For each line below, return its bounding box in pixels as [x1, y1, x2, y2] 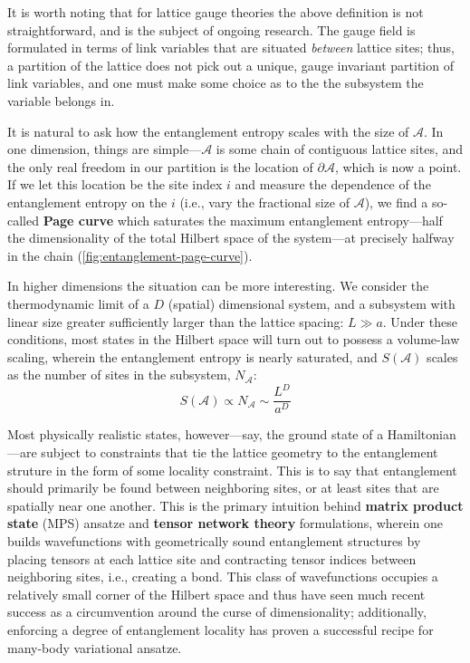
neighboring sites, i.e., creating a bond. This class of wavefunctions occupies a [7, 567, 438, 586]
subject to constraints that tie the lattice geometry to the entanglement [41, 443, 438, 462]
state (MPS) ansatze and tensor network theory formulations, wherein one [7, 514, 443, 533]
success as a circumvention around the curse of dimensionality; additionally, [7, 602, 427, 621]
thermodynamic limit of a [7, 293, 149, 312]
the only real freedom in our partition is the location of [7, 157, 313, 176]
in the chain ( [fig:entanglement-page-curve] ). [7, 245, 253, 264]
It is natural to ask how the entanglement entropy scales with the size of [7, 121, 409, 140]
